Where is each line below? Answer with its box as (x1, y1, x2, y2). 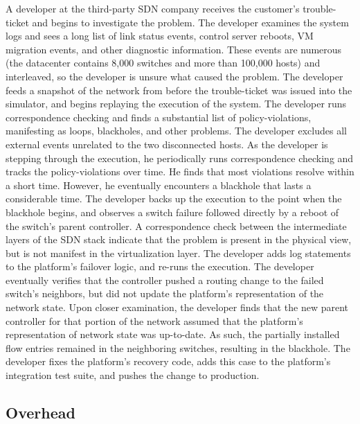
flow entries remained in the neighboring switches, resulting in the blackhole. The (6, 340, 350, 355)
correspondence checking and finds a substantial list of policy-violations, (6, 109, 312, 124)
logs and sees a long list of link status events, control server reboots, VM (6, 28, 314, 43)
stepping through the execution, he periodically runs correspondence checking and (6, 150, 354, 165)
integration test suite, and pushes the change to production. (6, 368, 260, 382)
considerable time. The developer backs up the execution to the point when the (6, 191, 342, 206)
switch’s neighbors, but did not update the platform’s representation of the (6, 286, 324, 301)
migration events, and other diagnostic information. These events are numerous (6, 42, 342, 56)
